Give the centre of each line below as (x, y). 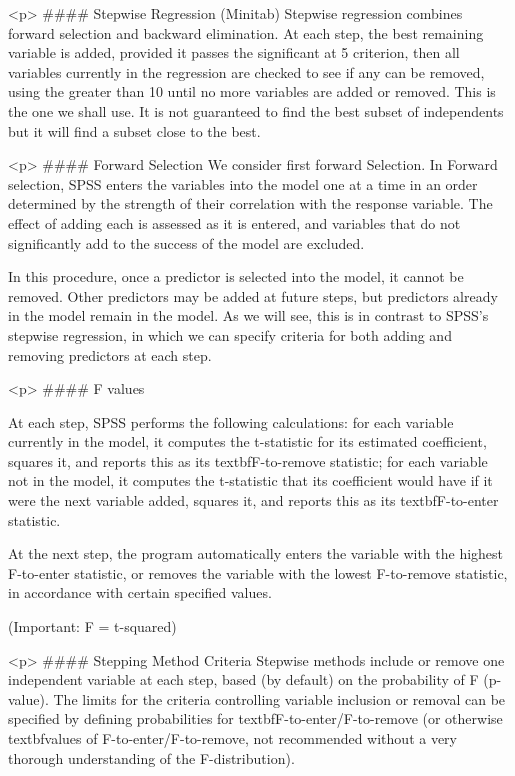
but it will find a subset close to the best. (134, 130)
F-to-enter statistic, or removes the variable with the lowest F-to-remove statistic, (258, 572)
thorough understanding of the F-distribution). (151, 757)
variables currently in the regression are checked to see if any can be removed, (246, 71)
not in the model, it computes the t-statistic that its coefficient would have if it (250, 480)
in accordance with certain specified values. (140, 592)
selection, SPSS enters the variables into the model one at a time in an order (243, 183)
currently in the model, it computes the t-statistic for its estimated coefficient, (247, 441)
